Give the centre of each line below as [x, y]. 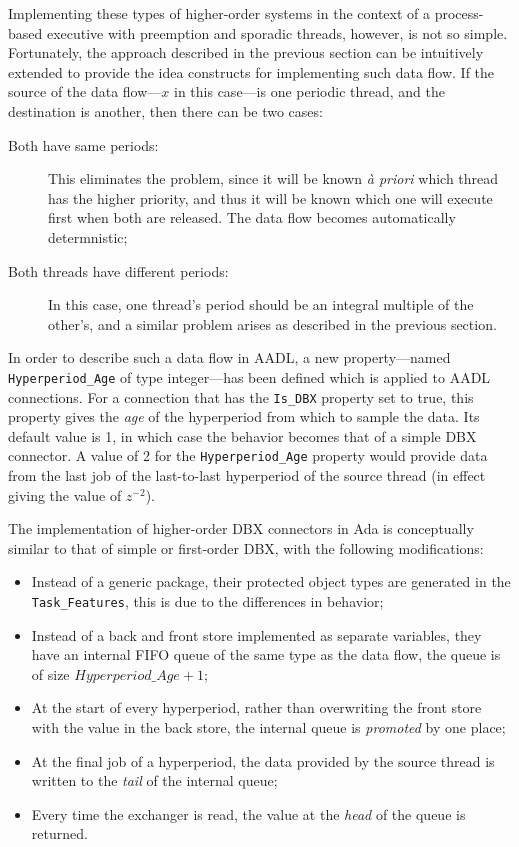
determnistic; [88, 236]
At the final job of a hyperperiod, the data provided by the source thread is [263, 760]
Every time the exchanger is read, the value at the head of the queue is [248, 813]
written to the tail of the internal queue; [154, 780]
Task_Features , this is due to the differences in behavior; [207, 601]
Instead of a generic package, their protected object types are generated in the [271, 581]
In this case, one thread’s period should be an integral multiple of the [261, 304]
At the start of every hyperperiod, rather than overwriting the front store [256, 707]
